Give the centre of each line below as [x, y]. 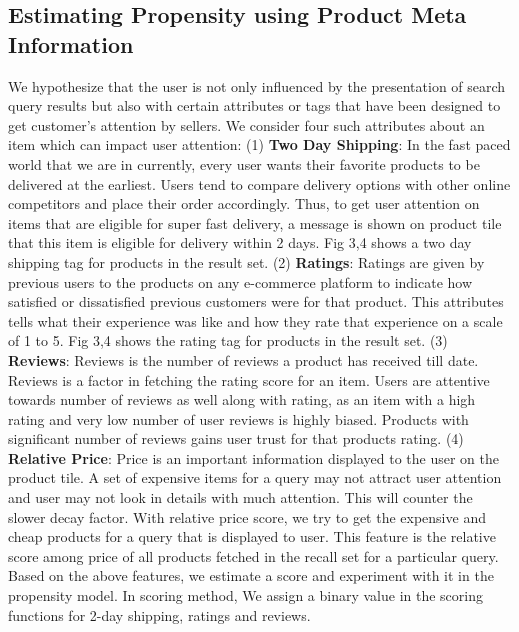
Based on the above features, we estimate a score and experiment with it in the [251, 575]
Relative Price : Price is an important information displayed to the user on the [253, 457]
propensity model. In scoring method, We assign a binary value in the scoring [246, 595]
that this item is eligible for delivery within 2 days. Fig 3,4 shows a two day [240, 242]
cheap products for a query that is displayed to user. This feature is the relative [252, 536]
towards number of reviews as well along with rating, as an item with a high [242, 399]
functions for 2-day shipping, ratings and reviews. [159, 614]
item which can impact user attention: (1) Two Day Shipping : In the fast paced [259, 144]
